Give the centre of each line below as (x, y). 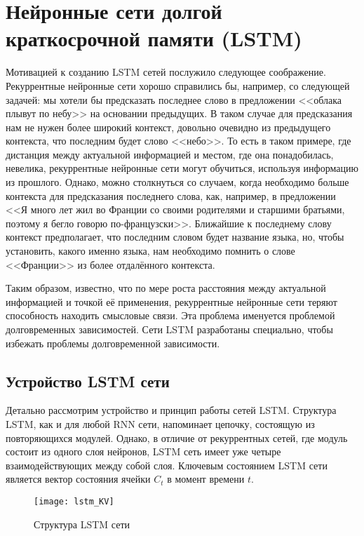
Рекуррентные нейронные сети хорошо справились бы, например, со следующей (178, 85)
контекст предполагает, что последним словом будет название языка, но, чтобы (175, 237)
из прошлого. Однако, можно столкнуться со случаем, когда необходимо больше (177, 182)
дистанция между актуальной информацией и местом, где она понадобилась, (170, 154)
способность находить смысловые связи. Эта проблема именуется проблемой (170, 315)
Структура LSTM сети (82, 524)
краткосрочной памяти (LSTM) (154, 38)
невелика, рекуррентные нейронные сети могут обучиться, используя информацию (182, 168)
